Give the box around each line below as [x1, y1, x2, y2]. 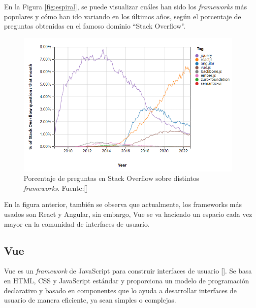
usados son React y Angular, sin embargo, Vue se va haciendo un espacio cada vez [4, 208, 252, 219]
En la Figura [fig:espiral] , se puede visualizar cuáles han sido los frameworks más [4, 1, 247, 11]
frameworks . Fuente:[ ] [24, 182, 88, 193]
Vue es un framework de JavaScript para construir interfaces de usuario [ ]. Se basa [4, 266, 252, 276]
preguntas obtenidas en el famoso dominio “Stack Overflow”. [4, 21, 186, 31]
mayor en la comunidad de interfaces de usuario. [4, 218, 150, 229]
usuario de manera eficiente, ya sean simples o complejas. [4, 295, 176, 305]
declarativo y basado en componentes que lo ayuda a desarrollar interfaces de [4, 285, 237, 295]
